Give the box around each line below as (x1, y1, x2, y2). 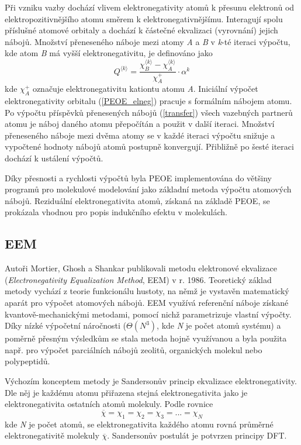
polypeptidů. (5, 355, 50, 367)
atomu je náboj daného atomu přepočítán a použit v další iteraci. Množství (5, 118, 275, 130)
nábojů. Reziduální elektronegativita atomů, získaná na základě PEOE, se (5, 194, 270, 206)
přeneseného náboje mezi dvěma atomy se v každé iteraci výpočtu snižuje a (5, 129, 275, 141)
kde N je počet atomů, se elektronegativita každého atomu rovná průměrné (5, 418, 274, 430)
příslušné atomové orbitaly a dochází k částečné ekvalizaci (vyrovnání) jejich (5, 24, 278, 36)
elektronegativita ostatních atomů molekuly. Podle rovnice (5, 398, 213, 410)
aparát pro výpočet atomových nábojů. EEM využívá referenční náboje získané (5, 296, 289, 309)
